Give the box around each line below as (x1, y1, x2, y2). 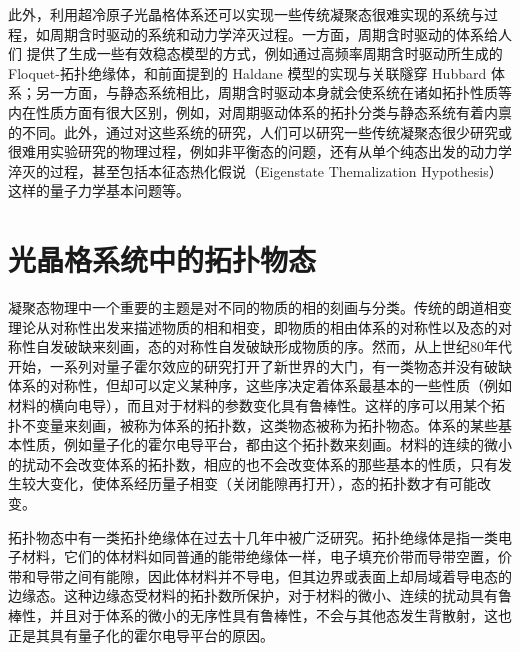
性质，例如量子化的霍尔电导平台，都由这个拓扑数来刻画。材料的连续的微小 (21, 434, 512, 455)
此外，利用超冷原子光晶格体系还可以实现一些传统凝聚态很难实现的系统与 (8, 4, 484, 24)
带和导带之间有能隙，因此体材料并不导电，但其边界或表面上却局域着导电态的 (8, 565, 512, 586)
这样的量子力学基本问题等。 (8, 180, 190, 201)
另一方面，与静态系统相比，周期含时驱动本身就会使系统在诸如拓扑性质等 (35, 82, 512, 103)
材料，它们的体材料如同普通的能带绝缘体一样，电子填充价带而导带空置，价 (21, 546, 512, 567)
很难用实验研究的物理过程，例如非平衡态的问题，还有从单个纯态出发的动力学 (8, 141, 512, 162)
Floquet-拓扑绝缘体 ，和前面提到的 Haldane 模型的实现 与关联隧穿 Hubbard (8, 62, 487, 83)
